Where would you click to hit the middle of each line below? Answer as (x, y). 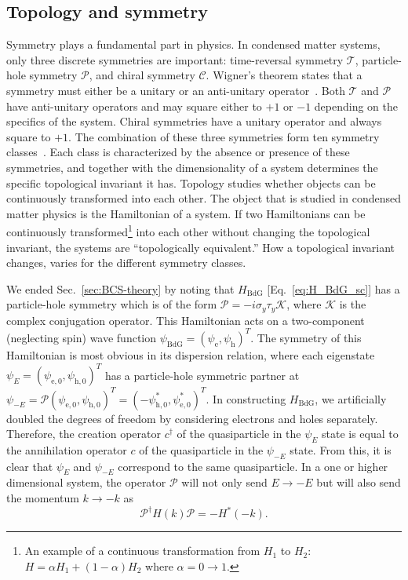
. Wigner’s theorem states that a (284, 75)
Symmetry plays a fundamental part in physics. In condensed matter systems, (193, 44)
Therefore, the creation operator (84, 434)
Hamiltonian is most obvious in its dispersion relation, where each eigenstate (191, 354)
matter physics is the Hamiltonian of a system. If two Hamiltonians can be (186, 213)
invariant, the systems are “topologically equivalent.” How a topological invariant (201, 247)
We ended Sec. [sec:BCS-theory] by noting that (120, 288)
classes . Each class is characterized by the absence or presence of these (178, 152)
